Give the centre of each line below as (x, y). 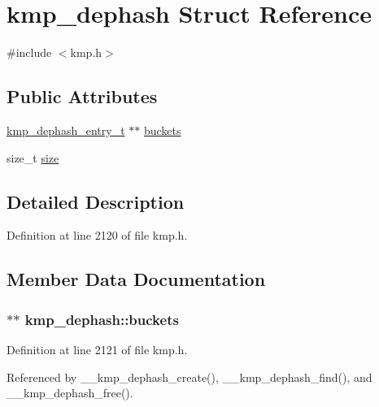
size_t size (33, 157)
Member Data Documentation (136, 279)
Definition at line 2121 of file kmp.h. (97, 349)
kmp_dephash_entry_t (66, 130)
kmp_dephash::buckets (102, 319)
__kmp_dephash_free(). (70, 393)
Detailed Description (96, 201)
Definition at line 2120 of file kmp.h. (97, 235)
